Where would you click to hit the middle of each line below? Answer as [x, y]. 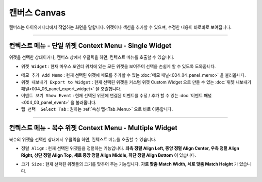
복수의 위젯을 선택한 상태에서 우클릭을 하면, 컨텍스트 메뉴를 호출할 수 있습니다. [83, 140]
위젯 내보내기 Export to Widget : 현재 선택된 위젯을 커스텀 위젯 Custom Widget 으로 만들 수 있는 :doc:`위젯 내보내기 [136, 82]
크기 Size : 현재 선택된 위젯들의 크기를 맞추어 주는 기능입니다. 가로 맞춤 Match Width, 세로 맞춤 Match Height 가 [130, 164]
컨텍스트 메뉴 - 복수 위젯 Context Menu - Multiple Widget [93, 128]
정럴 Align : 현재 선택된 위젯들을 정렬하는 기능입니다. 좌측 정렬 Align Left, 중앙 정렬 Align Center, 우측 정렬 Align [130, 149]
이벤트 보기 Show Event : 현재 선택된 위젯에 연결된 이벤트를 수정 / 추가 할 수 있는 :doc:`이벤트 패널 [116, 96]
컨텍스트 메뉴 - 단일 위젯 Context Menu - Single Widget [90, 46]
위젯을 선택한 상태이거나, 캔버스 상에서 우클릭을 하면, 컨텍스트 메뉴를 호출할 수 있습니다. [92, 57]
